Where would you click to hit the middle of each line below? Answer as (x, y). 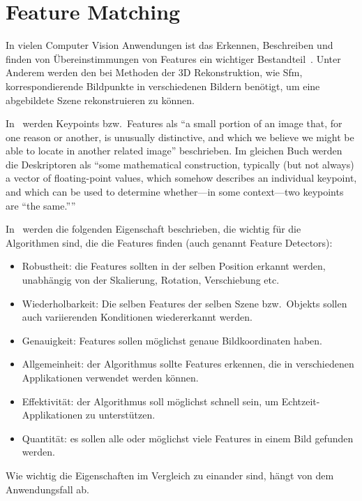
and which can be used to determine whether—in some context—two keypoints (175, 192)
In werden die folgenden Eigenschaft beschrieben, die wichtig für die (153, 229)
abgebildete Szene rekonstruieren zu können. (100, 100)
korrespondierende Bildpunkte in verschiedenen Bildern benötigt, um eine (163, 86)
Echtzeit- (301, 401)
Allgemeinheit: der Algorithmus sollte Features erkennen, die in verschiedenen (188, 364)
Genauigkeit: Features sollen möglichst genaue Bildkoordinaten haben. (172, 340)
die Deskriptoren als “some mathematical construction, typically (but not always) (180, 164)
